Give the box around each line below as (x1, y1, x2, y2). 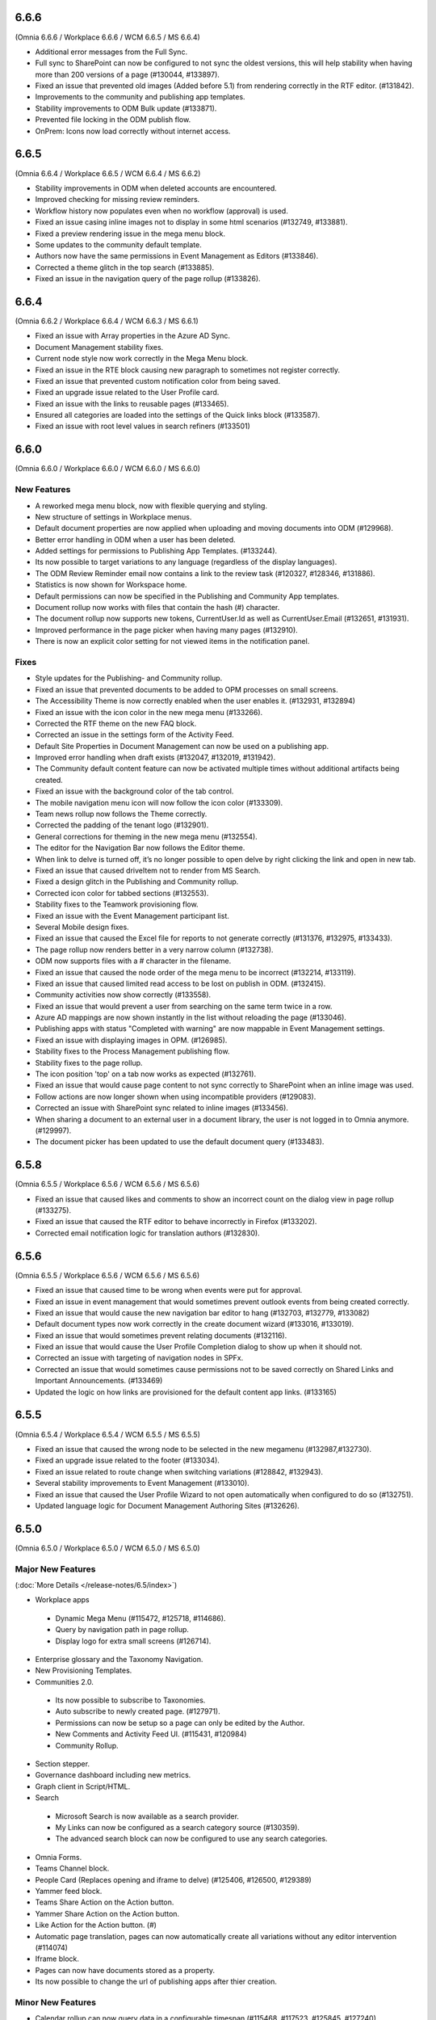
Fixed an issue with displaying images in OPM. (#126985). (35, 1035, 228, 1045)
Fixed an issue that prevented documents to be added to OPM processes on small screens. (35, 684, 338, 694)
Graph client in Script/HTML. (35, 1782, 131, 1791)
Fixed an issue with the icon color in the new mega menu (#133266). (35, 707, 263, 717)
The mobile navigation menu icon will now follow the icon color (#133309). (35, 797, 283, 807)
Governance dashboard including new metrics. (35, 1770, 191, 1780)
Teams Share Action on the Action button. (35, 1897, 174, 1907)
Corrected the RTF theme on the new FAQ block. (35, 718, 197, 728)
